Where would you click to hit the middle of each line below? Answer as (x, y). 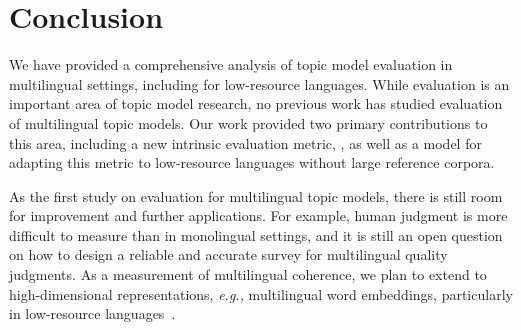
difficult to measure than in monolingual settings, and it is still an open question (256, 234)
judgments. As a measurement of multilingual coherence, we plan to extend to (248, 274)
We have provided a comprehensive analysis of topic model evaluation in (231, 64)
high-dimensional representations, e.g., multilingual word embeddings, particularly (261, 293)
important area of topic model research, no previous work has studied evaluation (256, 103)
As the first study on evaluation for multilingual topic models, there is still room (256, 195)
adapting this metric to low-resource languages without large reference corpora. (252, 162)
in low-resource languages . (92, 313)
